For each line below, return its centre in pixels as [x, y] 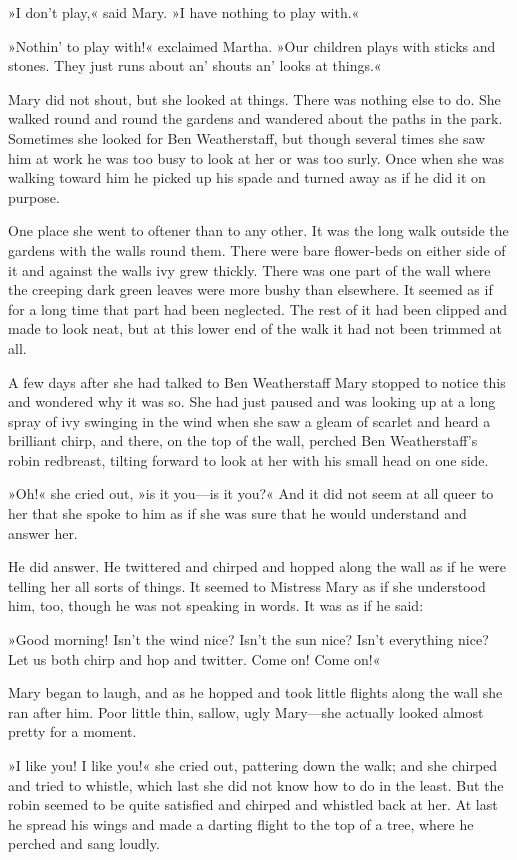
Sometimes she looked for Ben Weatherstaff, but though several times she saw [247, 137]
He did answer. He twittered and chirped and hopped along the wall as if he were [257, 566]
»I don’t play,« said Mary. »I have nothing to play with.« [184, 12]
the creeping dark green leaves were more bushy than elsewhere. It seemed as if [250, 289]
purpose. [34, 196]
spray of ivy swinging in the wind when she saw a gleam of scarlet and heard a [249, 420]
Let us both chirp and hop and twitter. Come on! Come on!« [194, 658]
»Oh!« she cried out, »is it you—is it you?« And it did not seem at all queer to [251, 493]
